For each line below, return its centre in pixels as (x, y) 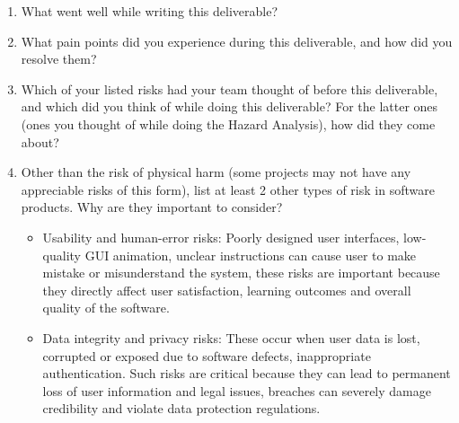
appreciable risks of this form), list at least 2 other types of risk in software (228, 189)
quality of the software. (106, 308)
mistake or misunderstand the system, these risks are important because (241, 273)
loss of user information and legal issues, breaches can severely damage (237, 390)
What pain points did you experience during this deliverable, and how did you (237, 41)
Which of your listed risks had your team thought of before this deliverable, (229, 88)
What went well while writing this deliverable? (150, 11)
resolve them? (59, 59)
